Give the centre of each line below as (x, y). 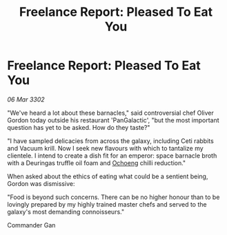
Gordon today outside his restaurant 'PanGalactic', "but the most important (113, 120)
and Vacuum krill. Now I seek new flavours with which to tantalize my (105, 148)
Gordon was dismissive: (41, 183)
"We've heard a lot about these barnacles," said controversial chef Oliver (110, 113)
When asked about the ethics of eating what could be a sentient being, (108, 176)
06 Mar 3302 (26, 99)
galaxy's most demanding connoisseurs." (66, 211)
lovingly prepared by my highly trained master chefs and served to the (107, 204)
